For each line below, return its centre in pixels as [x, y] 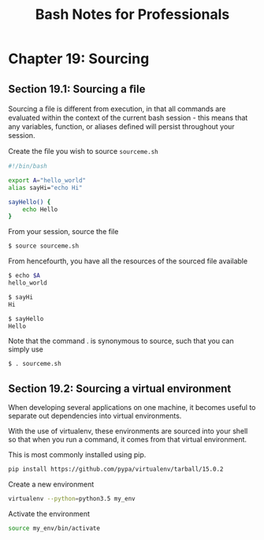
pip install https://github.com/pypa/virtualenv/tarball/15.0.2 [116, 469]
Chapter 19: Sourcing [79, 59]
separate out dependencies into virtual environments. [95, 416]
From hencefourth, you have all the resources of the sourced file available [128, 261]
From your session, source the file [63, 232]
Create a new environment [51, 484]
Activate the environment [49, 513]
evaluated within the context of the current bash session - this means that [128, 117]
